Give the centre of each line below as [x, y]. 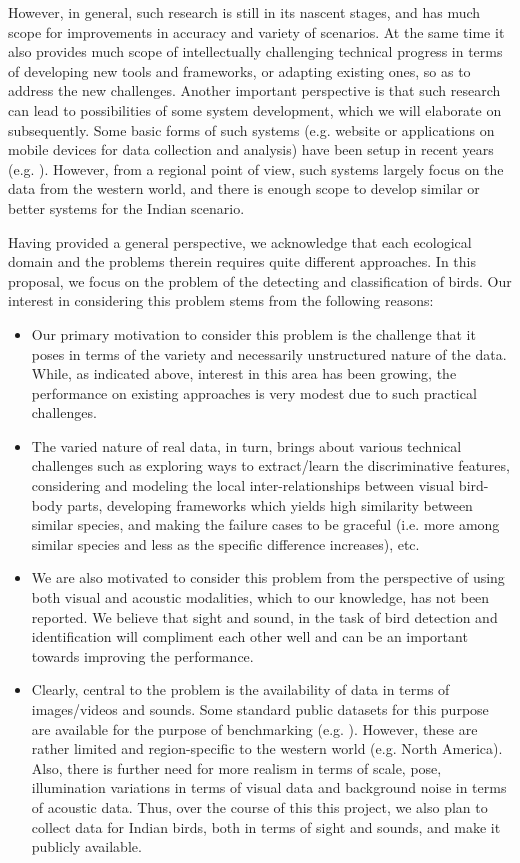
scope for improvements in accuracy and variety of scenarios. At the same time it [256, 31]
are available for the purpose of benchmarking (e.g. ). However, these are [254, 728]
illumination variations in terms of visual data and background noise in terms [269, 787]
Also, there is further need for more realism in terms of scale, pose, [236, 767]
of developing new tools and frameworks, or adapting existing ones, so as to [239, 70]
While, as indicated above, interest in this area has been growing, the [244, 373]
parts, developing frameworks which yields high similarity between [270, 504]
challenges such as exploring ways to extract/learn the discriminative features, [270, 465]
